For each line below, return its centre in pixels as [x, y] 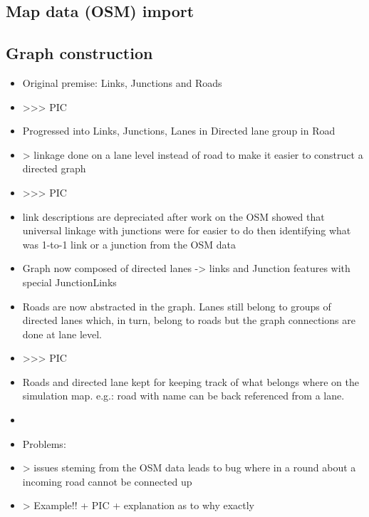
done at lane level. [62, 334]
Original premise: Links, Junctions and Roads [122, 82]
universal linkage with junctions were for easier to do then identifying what [187, 230]
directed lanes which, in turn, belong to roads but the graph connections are [189, 320]
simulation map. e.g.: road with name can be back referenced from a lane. [183, 396]
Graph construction [79, 53]
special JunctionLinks [69, 282]
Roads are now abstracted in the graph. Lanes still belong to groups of [177, 306]
